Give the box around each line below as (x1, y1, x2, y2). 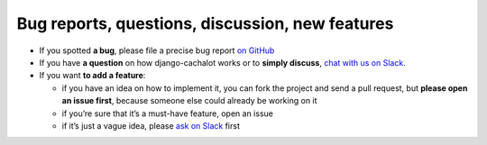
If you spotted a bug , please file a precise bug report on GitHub (39, 45, 275, 56)
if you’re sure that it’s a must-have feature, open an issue (61, 108, 274, 119)
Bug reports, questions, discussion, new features (16, 14, 394, 33)
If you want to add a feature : (39, 70, 146, 81)
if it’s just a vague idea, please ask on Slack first (61, 120, 241, 131)
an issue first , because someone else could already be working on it (61, 95, 317, 106)
